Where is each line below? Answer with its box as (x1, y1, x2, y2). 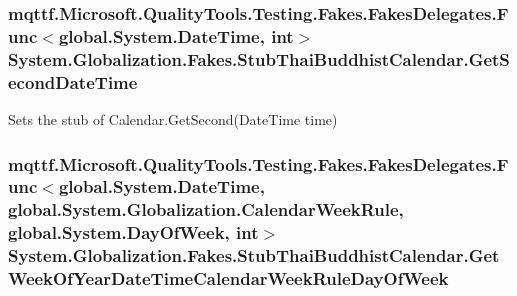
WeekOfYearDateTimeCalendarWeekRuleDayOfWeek (8, 266, 449, 291)
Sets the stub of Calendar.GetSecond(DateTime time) (8, 108, 338, 129)
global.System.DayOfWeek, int (8, 220, 259, 245)
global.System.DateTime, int (58, 23, 294, 48)
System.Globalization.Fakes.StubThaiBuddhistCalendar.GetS (8, 46, 510, 71)
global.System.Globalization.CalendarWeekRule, (8, 197, 404, 222)
